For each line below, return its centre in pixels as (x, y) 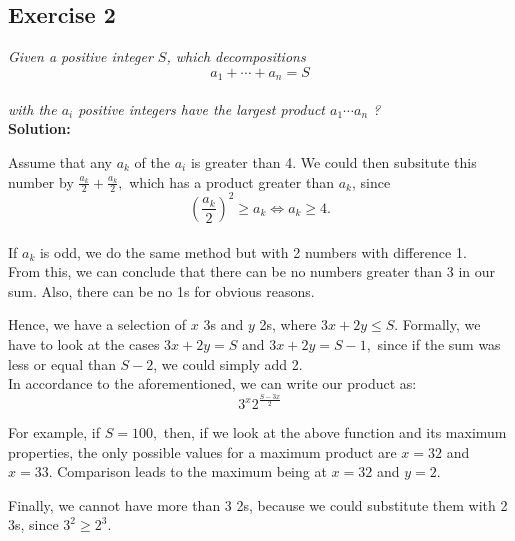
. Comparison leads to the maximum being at (187, 471)
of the (152, 162)
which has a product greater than (232, 181)
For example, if (54, 432)
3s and (223, 324)
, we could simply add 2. (228, 363)
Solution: (39, 128)
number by (41, 181)
